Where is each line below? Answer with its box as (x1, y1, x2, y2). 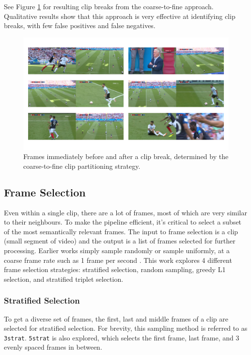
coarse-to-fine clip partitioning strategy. (23, 161, 141, 171)
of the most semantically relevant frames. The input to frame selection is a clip (4, 226, 238, 236)
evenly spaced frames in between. (4, 342, 102, 352)
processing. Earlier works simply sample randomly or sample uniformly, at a (4, 245, 230, 256)
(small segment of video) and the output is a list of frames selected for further (4, 236, 235, 246)
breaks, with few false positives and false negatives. (4, 20, 156, 31)
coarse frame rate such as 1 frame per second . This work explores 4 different (4, 255, 232, 265)
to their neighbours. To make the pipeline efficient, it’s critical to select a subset (4, 217, 242, 227)
